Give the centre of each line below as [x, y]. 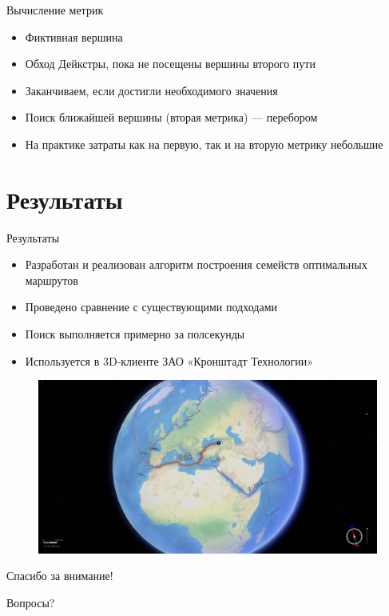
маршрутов [52, 280]
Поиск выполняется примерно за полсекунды [135, 334]
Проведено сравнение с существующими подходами [151, 307]
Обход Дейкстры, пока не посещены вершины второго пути [170, 64]
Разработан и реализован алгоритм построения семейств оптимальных [196, 264]
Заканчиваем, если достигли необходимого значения [151, 90]
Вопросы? [31, 602]
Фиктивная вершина [74, 36]
